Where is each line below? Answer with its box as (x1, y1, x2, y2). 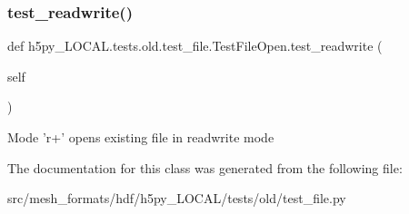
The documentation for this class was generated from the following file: (7, 158, 403, 177)
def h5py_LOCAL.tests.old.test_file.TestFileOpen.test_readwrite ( (7, 36, 383, 55)
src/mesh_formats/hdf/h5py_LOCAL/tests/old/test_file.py (7, 189, 346, 208)
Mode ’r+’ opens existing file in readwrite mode (7, 128, 274, 146)
